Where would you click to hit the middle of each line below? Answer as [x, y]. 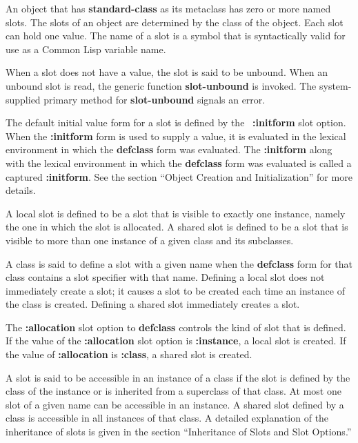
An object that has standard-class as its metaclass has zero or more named [168, 8]
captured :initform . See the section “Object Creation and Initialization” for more [179, 176]
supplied [23, 99]
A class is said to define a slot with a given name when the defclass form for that [179, 263]
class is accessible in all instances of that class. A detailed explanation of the [167, 418]
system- [335, 85]
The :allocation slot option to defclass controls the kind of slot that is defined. [176, 327]
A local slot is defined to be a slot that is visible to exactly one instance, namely [176, 213]
